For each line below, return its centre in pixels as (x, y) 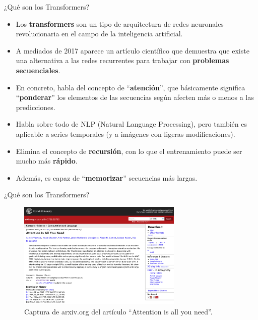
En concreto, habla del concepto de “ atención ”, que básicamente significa (131, 87)
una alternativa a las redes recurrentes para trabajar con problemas (122, 60)
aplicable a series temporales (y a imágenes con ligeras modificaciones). (125, 134)
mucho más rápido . (47, 161)
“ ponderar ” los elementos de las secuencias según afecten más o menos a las (135, 97)
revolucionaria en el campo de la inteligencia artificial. (99, 34)
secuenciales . (38, 70)
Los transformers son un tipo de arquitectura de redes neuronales (120, 23)
